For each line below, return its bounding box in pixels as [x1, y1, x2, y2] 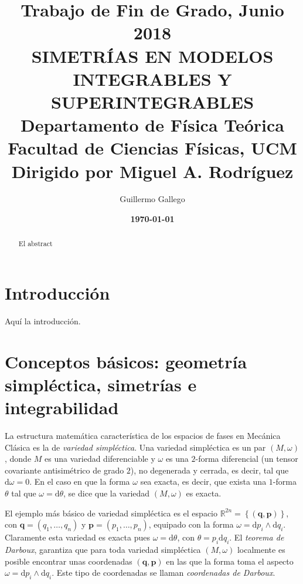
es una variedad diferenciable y [45, 452, 155, 465]
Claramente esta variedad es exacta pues [5, 531, 150, 543]
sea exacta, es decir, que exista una [140, 475, 267, 488]
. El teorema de [229, 531, 284, 543]
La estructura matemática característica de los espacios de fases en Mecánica [5, 429, 281, 442]
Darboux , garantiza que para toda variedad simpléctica [5, 543, 201, 556]
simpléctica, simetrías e [5, 372, 197, 396]
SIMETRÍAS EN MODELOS [31, 43, 274, 68]
